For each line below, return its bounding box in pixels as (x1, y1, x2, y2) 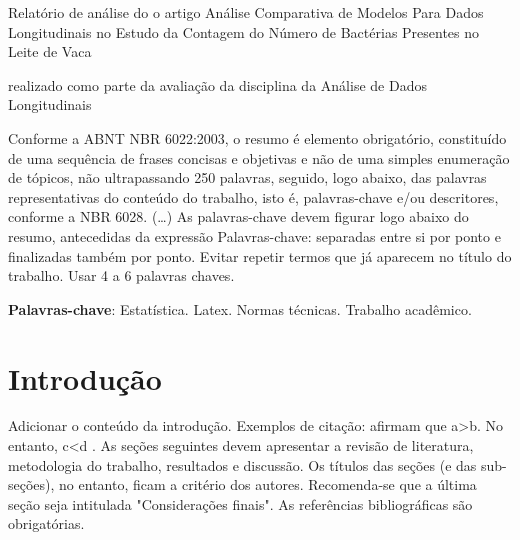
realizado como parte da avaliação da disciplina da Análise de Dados (8, 74, 427, 95)
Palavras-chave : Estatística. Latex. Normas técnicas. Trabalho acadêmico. (8, 298, 472, 319)
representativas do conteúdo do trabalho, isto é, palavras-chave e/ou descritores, (8, 186, 499, 207)
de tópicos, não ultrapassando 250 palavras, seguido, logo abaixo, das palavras (8, 167, 487, 188)
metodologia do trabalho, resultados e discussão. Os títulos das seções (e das (8, 454, 477, 475)
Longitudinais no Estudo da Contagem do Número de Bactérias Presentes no (8, 21, 480, 42)
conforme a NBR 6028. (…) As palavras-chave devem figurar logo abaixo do (8, 206, 469, 227)
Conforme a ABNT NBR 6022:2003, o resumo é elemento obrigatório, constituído (8, 127, 507, 148)
